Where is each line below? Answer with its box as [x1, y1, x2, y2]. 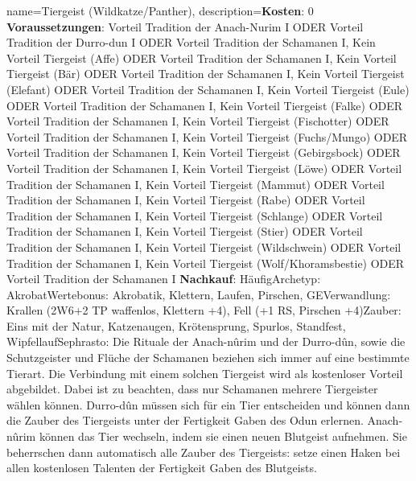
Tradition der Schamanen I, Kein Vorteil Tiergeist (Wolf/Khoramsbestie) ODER [6, 254, 405, 271]
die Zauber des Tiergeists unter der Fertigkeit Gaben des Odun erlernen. [6, 412, 364, 429]
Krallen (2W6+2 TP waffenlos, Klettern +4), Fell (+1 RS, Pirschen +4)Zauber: [6, 302, 402, 319]
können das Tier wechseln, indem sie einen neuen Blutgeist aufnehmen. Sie [39, 428, 407, 445]
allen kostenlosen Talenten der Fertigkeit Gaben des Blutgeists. [6, 459, 317, 476]
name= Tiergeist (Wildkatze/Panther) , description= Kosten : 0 [6, 2, 314, 18]
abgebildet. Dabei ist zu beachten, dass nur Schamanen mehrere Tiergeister [6, 380, 378, 397]
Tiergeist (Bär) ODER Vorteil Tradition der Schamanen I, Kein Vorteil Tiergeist [6, 65, 405, 82]
